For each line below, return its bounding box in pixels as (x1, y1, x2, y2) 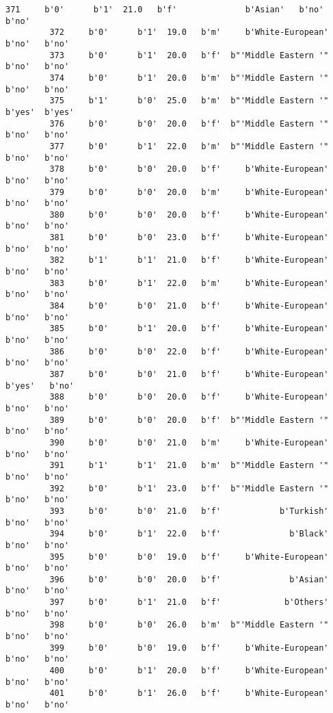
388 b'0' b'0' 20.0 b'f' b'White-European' (49, 392, 329, 402)
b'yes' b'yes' (5, 107, 75, 117)
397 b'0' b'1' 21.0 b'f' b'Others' (49, 597, 329, 608)
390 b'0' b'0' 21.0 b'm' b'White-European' (49, 437, 329, 448)
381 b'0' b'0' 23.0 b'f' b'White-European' (49, 233, 329, 243)
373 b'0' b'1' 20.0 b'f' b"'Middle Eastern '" (49, 50, 329, 60)
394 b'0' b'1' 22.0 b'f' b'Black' (49, 529, 329, 539)
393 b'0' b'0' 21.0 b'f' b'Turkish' (49, 506, 329, 516)
